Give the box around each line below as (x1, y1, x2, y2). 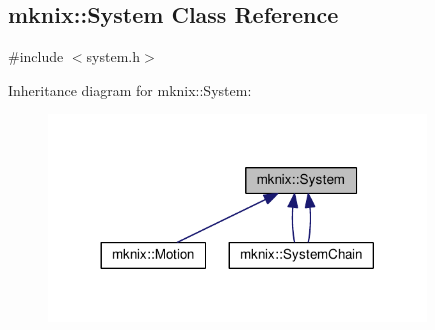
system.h (86, 46, 140, 67)
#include (8, 46, 64, 67)
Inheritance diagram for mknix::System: (8, 79, 252, 100)
